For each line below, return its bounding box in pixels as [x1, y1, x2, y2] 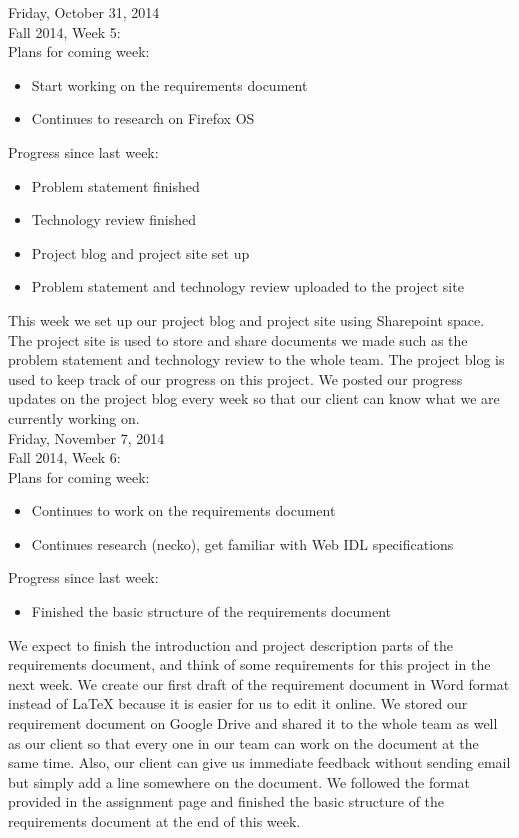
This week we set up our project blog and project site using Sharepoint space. [8, 309, 485, 330]
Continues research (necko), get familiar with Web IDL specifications [31, 533, 454, 554]
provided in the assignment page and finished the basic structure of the [8, 791, 445, 812]
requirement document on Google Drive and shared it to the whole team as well [8, 713, 498, 734]
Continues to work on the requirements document [31, 500, 336, 521]
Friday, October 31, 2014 [8, 2, 160, 22]
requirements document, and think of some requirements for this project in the [8, 654, 491, 675]
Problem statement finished [31, 175, 200, 196]
